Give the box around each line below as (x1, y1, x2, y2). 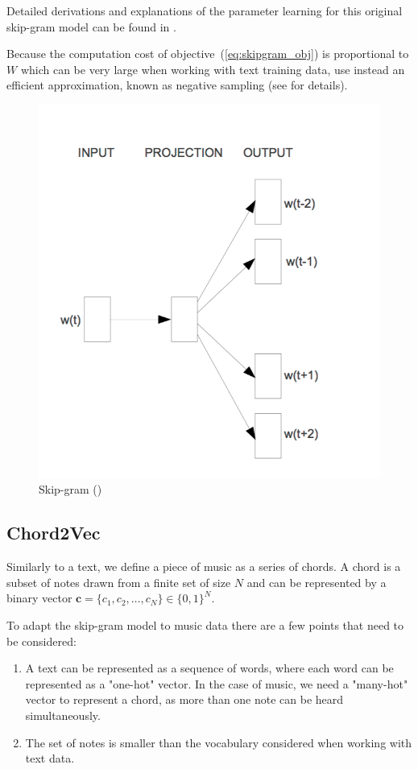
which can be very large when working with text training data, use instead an (20, 60, 405, 77)
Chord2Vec (6, 520, 101, 545)
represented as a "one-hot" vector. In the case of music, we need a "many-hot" (25, 675, 408, 692)
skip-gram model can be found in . (6, 18, 176, 35)
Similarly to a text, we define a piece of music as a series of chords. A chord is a (6, 558, 401, 575)
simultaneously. (25, 706, 101, 723)
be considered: (6, 632, 77, 649)
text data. (25, 750, 75, 767)
